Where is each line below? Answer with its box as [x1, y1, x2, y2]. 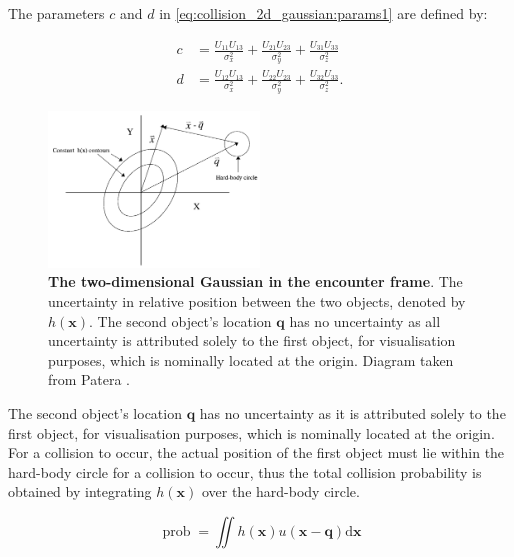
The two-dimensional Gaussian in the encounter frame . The [48, 271, 463, 292]
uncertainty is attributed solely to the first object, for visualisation [48, 330, 456, 351]
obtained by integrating [8, 481, 152, 502]
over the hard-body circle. [201, 481, 360, 502]
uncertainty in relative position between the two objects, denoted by [48, 290, 466, 311]
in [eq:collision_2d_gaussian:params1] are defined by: [159, 3, 488, 23]
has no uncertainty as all [289, 310, 441, 331]
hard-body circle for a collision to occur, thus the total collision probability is [8, 461, 482, 482]
